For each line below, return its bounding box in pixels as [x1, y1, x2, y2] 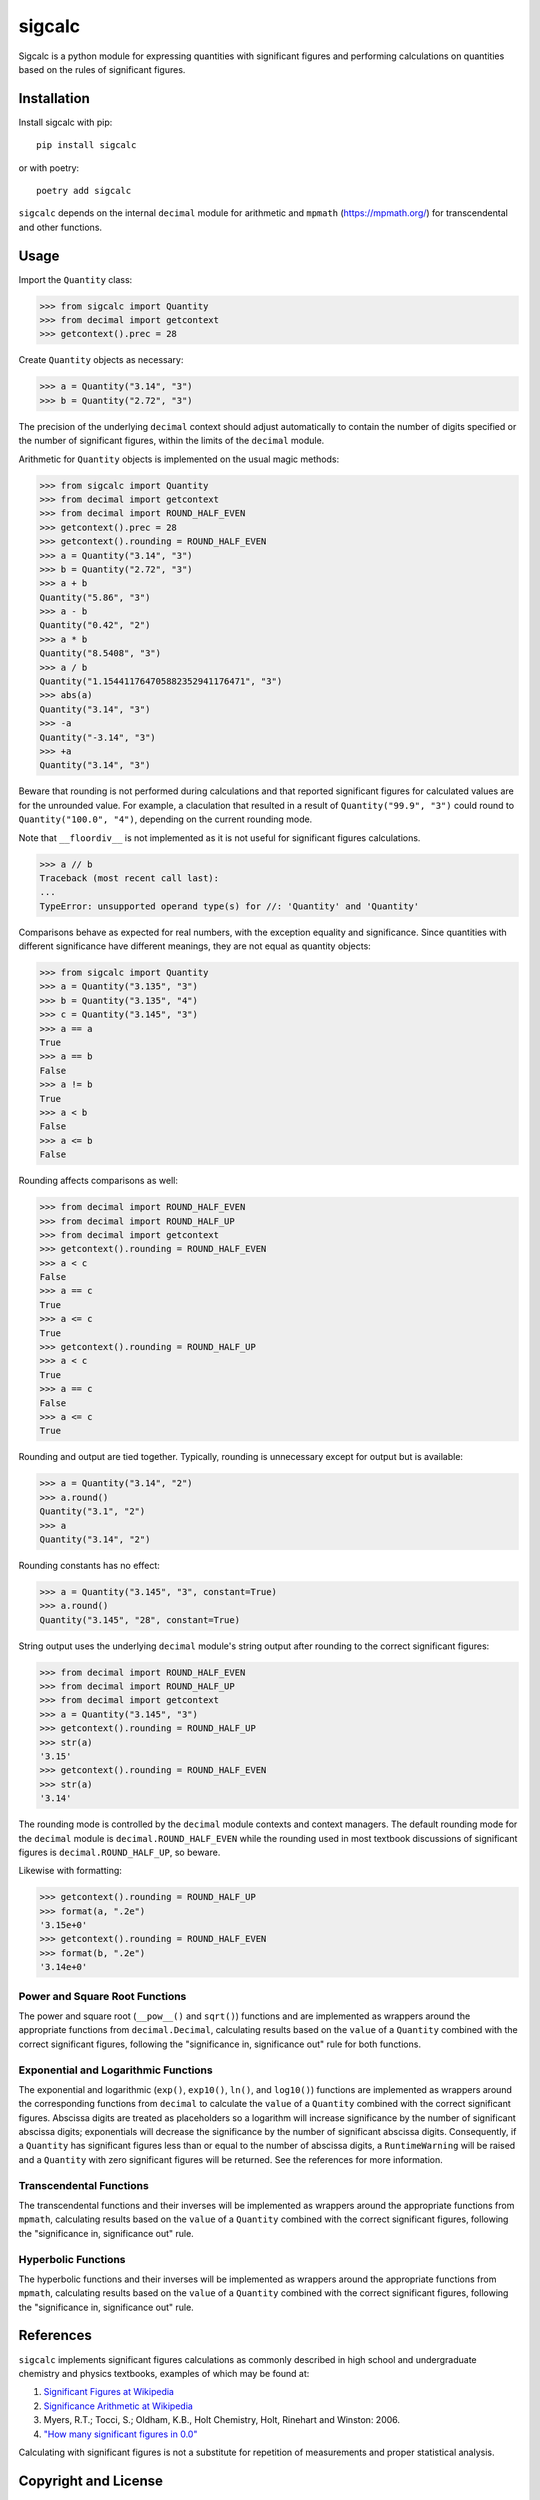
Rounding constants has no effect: [18, 1559, 160, 1571]
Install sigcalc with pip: [18, 116, 113, 128]
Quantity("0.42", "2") [39, 620, 151, 631]
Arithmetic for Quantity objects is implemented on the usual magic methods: [18, 453, 340, 465]
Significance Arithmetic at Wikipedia [43, 2400, 194, 2412]
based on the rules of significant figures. [18, 63, 186, 75]
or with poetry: [18, 161, 80, 174]
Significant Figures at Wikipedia [43, 2386, 175, 2398]
